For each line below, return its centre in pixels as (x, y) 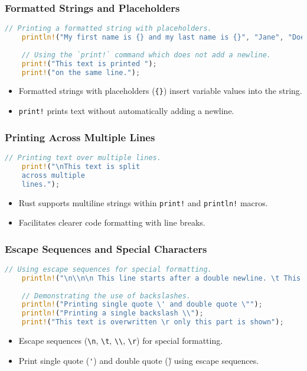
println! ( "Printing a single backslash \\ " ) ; (112, 313)
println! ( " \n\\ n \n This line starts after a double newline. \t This (161, 278)
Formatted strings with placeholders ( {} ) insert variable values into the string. (160, 91)
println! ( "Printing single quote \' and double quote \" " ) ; (142, 305)
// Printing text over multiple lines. (83, 158)
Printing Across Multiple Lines (80, 137)
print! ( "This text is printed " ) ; (89, 64)
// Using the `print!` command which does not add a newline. (146, 55)
